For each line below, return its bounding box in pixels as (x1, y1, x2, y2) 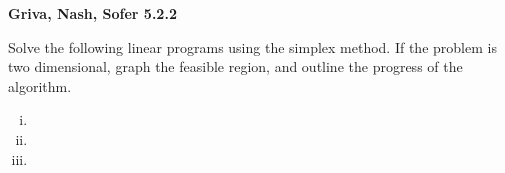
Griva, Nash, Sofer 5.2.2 (8, 3, 177, 23)
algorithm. (8, 75, 72, 96)
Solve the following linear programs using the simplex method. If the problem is (8, 36, 497, 57)
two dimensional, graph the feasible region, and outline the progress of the (8, 56, 463, 77)
